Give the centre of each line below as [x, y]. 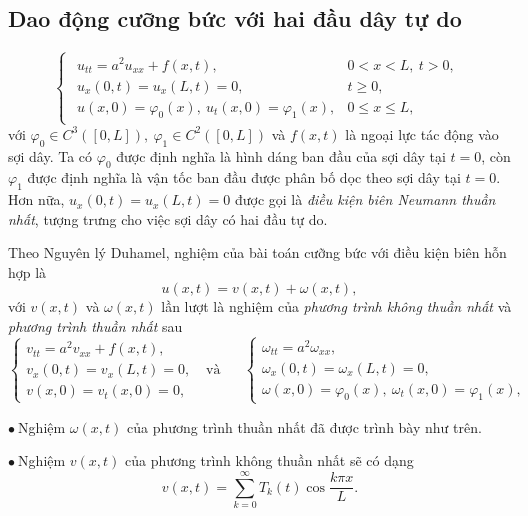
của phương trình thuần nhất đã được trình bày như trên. [304, 426]
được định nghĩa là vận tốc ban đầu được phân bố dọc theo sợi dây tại [244, 177]
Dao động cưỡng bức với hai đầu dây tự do [235, 18]
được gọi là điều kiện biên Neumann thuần [365, 199]
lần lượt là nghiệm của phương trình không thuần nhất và [336, 306]
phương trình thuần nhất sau [95, 326]
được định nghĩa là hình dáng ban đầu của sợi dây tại [281, 155]
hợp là [27, 271]
